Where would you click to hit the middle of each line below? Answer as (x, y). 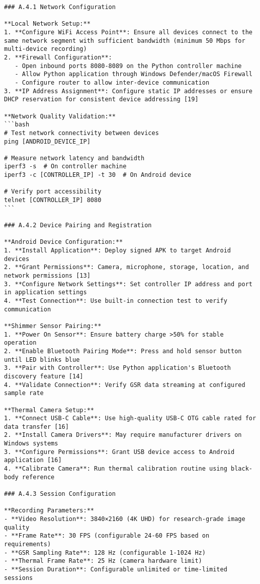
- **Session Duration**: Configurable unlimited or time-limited (116, 569)
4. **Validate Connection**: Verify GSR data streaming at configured (125, 385)
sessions (19, 578)
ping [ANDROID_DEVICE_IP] (47, 141)
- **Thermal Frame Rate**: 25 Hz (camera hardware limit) (103, 561)
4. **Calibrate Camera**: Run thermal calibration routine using (116, 469)
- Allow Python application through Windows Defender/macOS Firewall (134, 74)
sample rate (24, 393)
